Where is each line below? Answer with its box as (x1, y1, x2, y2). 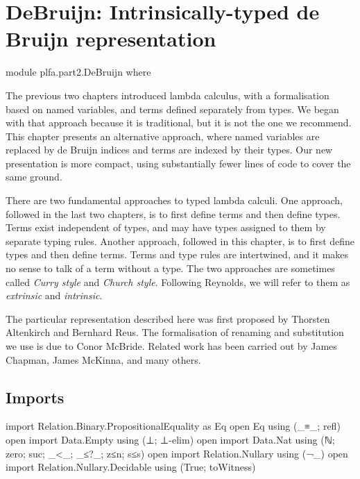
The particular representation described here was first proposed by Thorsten (6, 311, 330, 326)
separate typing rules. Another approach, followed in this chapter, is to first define (6, 233, 355, 248)
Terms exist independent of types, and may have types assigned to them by (6, 220, 326, 235)
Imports (6, 386, 65, 407)
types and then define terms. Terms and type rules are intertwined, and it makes (6, 247, 349, 262)
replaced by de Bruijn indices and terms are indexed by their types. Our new (6, 142, 333, 157)
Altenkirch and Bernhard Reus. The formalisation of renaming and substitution (6, 325, 344, 339)
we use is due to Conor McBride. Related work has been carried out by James (6, 339, 337, 353)
